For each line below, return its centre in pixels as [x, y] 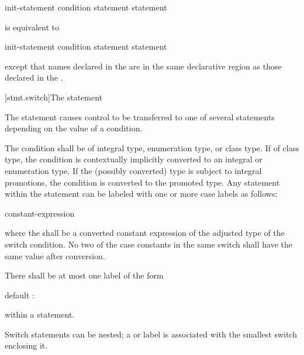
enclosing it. [26, 345]
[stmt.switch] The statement [54, 97]
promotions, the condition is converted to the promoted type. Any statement [142, 182]
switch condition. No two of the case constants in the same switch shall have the [149, 244]
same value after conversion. [55, 255]
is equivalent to [32, 27]
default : [20, 295]
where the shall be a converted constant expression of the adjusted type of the [145, 233]
